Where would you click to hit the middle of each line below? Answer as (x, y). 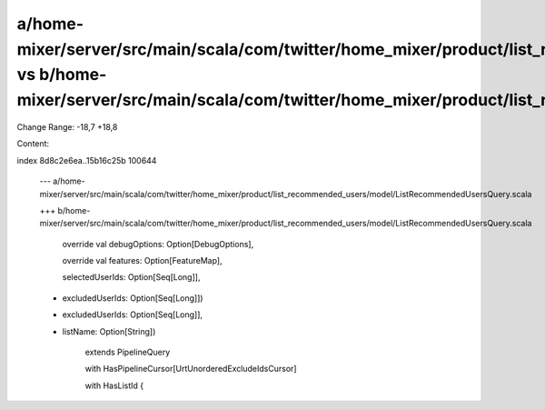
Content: (33, 144)
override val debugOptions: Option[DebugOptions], (158, 244)
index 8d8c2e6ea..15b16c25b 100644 (87, 160)
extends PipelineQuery (128, 352)
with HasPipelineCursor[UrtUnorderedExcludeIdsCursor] (191, 369)
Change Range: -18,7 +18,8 (67, 126)
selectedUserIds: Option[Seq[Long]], (131, 277)
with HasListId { (114, 385)
